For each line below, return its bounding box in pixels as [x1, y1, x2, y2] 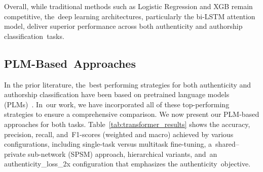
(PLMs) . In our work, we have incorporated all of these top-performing [4, 99, 230, 109]
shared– [215, 139, 239, 149]
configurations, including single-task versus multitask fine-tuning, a [4, 139, 212, 149]
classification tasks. [4, 30, 64, 41]
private [4, 148, 26, 159]
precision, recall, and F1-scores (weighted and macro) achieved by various [4, 128, 234, 139]
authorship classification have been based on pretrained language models [4, 89, 230, 100]
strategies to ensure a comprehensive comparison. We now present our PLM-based [4, 109, 259, 119]
